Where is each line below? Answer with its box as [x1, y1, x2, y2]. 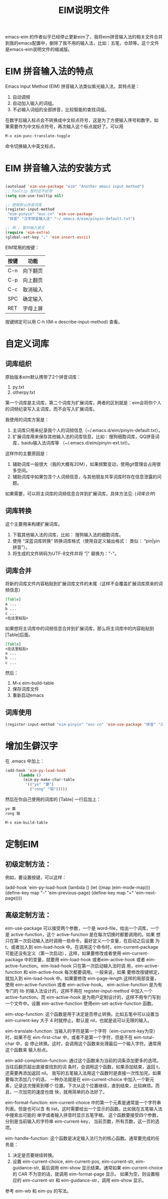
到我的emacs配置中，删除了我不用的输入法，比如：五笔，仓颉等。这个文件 [5, 40, 159, 46]
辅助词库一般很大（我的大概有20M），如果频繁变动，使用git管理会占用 [12, 461, 156, 467]
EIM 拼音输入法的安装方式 [5, 163, 111, 174]
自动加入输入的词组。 [12, 100, 56, 106]
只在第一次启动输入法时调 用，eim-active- [72, 963, 159, 969]
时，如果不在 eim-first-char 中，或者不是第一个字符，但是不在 [5, 1034, 133, 1040]
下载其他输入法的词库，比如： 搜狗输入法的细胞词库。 [12, 531, 123, 537]
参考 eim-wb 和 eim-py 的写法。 [5, 1187, 71, 1194]
